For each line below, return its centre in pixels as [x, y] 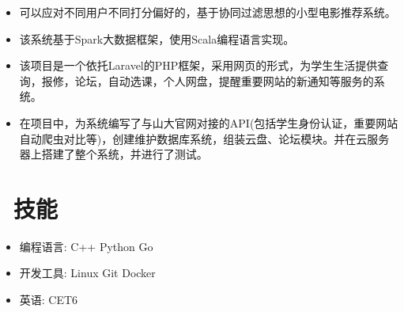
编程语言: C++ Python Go [86, 246]
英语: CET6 [49, 300]
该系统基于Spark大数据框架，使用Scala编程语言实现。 [157, 38]
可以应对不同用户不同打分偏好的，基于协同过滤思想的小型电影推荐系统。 [208, 12]
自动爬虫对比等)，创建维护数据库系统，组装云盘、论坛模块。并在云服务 [204, 138]
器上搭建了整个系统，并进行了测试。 [113, 154]
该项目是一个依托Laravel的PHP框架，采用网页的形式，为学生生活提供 [198, 65]
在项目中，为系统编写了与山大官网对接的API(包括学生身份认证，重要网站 [209, 122]
